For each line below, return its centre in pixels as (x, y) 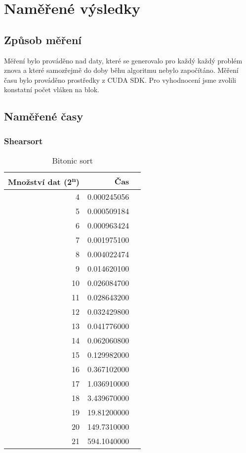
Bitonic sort (72, 160)
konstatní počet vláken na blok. (52, 89)
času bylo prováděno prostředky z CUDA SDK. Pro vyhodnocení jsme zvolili (120, 80)
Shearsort (23, 141)
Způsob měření (43, 39)
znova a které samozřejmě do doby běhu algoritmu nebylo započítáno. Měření (121, 70)
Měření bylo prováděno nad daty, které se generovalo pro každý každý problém (123, 60)
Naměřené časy (44, 116)
